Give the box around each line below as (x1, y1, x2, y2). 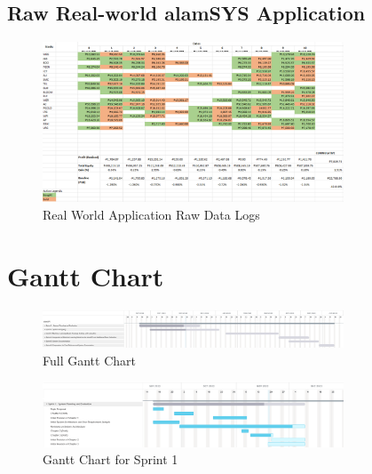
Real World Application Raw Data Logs (43, 205, 260, 223)
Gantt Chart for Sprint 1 (43, 450, 178, 469)
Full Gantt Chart (43, 351, 136, 370)
